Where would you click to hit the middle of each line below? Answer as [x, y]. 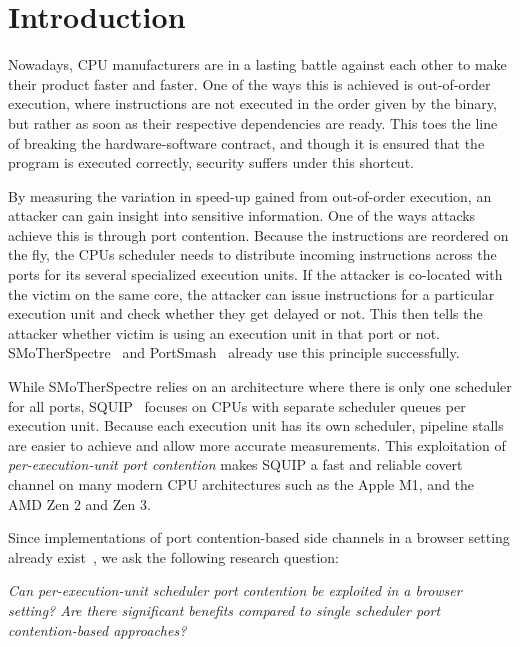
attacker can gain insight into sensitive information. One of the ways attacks [242, 215]
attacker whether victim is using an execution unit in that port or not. [224, 332]
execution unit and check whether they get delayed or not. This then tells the [245, 313]
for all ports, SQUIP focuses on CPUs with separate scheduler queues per [237, 405]
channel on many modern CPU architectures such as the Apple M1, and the [241, 484]
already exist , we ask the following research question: [173, 556]
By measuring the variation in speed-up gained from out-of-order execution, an [250, 195]
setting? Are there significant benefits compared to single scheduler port [224, 609]
